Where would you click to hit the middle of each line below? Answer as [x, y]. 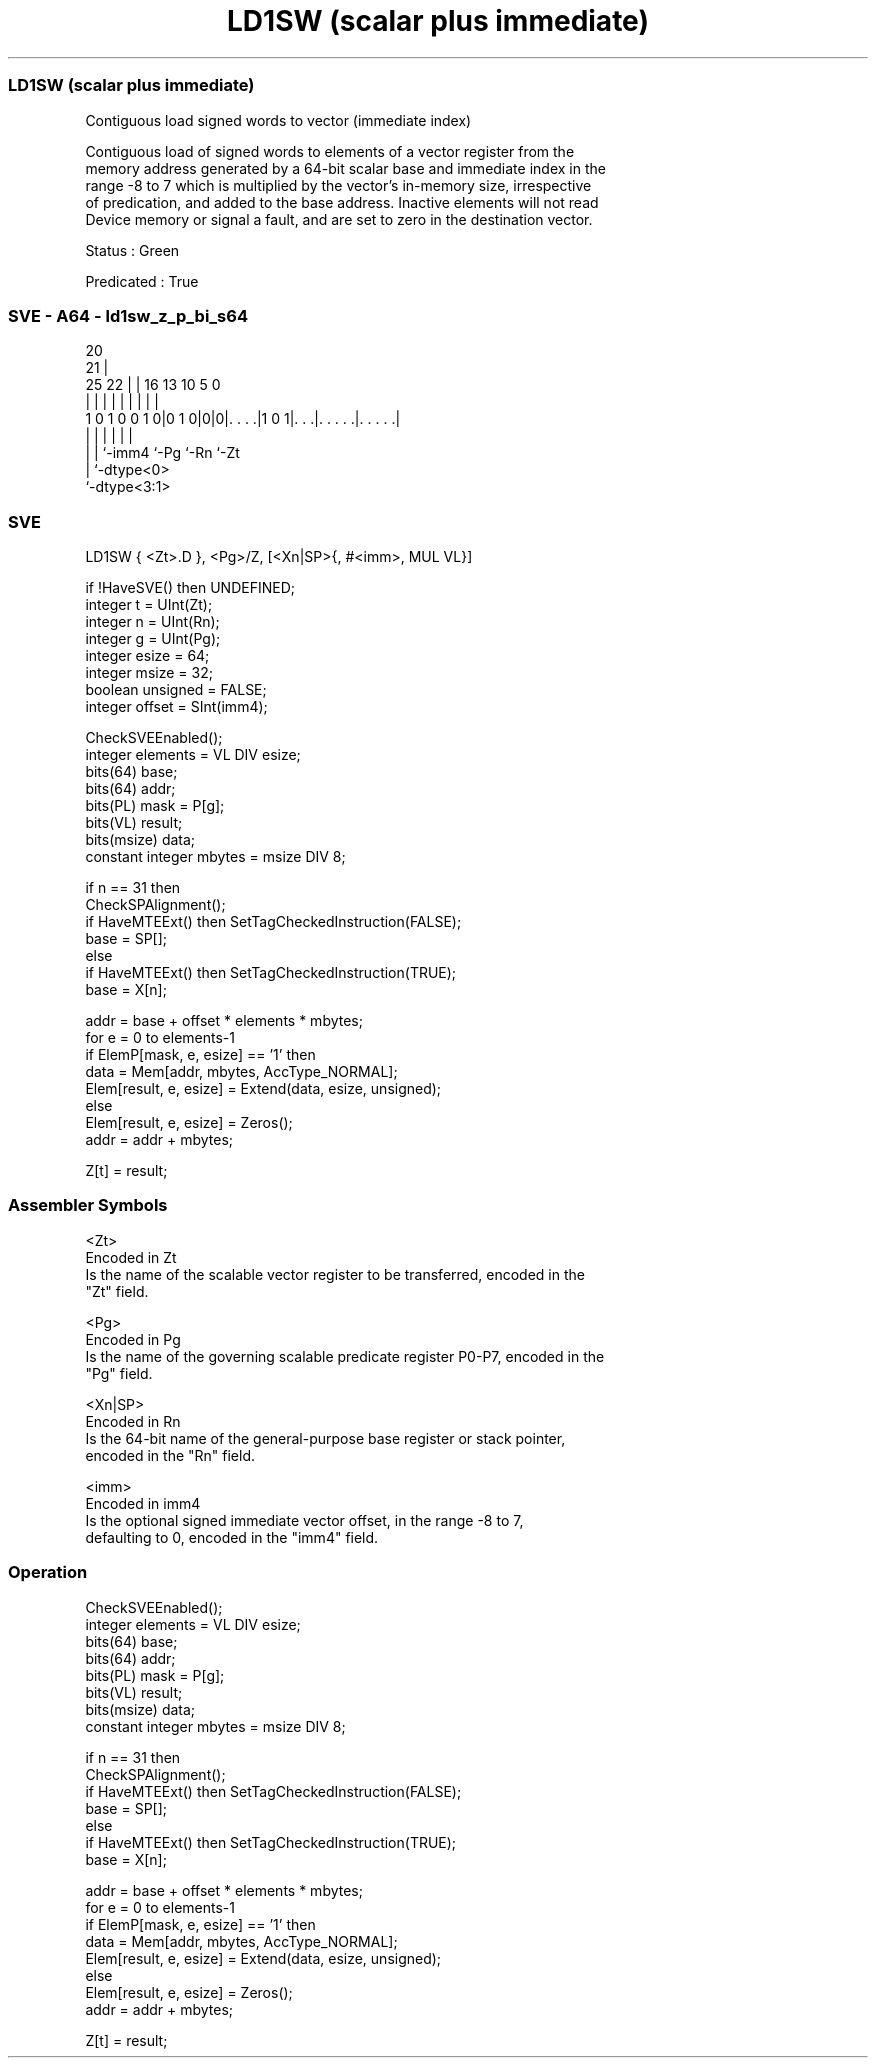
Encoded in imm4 [143, 1503]
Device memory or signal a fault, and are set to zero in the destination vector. [339, 219]
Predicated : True [142, 281]
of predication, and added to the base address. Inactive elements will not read [342, 202]
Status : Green [132, 250]
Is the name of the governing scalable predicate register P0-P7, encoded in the [345, 1356]
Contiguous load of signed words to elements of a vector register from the [330, 151]
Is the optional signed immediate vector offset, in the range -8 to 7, [304, 1520]
